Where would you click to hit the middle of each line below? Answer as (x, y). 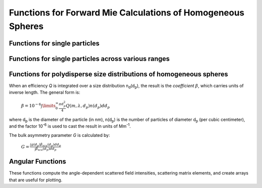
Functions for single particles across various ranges (89, 59)
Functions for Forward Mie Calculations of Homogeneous (127, 13)
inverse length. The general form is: (44, 92)
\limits (49, 106)
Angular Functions (38, 162)
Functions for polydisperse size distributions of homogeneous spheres (118, 74)
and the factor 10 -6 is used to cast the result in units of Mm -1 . (70, 126)
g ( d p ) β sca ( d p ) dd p (46, 145)
